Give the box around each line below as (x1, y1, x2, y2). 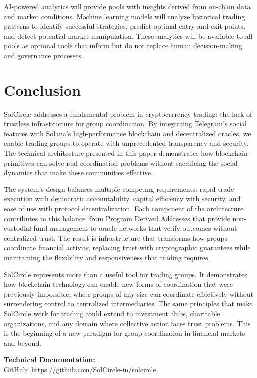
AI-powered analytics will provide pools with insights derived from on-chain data (4, 1, 251, 11)
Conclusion (4, 79, 81, 100)
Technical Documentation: (4, 354, 95, 365)
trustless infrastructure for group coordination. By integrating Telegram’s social (4, 118, 247, 129)
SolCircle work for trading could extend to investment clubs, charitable (4, 308, 220, 318)
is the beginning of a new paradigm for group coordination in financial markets (4, 328, 245, 338)
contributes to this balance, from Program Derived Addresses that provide (4, 213, 230, 223)
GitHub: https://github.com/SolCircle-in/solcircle (4, 364, 156, 374)
